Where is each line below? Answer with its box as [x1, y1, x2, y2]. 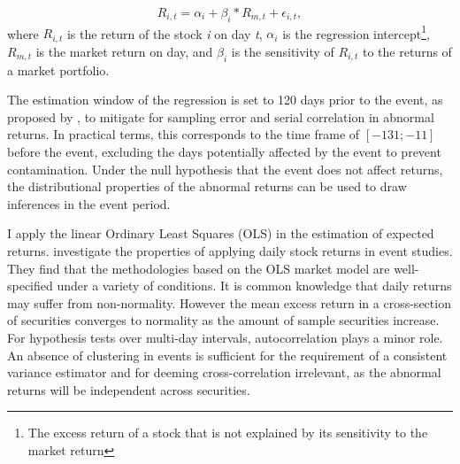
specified [7, 276, 53, 295]
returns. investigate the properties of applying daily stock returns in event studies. [7, 242, 453, 260]
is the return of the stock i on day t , [66, 24, 263, 43]
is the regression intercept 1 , [282, 21, 430, 43]
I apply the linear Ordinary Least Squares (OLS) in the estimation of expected [7, 224, 434, 243]
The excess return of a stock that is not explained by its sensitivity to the [27, 423, 428, 442]
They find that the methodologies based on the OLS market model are [7, 259, 390, 277]
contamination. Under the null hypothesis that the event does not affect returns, [7, 159, 443, 178]
